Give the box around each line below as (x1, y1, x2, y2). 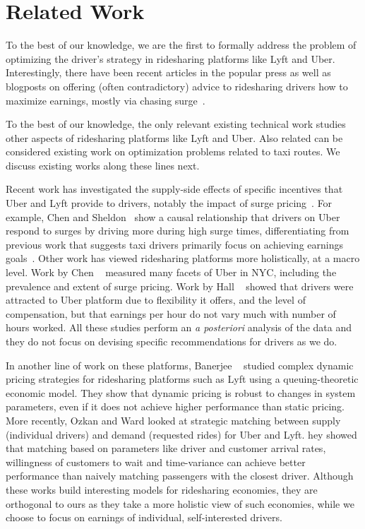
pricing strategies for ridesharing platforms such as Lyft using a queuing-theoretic (6, 372, 359, 386)
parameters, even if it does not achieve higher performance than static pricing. (6, 399, 345, 414)
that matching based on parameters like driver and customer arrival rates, (6, 441, 326, 456)
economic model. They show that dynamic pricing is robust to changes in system (6, 385, 356, 400)
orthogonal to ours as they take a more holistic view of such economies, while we (6, 496, 354, 511)
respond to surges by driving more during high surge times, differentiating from (6, 223, 349, 238)
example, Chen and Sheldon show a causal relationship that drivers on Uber (6, 209, 340, 224)
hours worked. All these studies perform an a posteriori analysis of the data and (6, 320, 352, 335)
